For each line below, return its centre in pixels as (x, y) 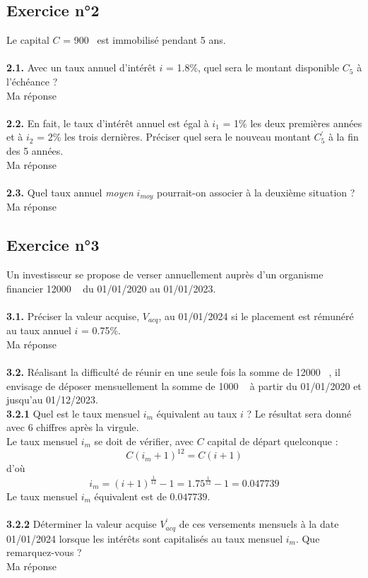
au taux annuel (39, 330)
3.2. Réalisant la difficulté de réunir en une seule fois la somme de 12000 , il (173, 372)
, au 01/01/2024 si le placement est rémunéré (256, 315)
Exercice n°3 (53, 245)
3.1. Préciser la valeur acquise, (73, 315)
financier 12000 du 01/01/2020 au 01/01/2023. (111, 288)
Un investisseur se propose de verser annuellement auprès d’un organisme (165, 274)
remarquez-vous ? (44, 552)
